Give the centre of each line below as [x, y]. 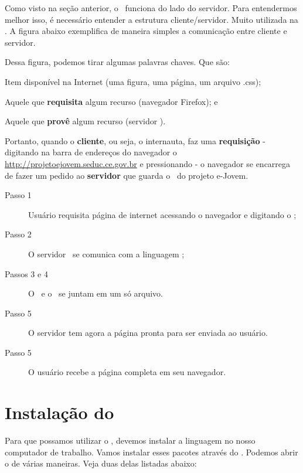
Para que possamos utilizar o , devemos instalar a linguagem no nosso [130, 440]
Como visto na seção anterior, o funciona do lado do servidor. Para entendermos [151, 8]
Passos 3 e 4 [26, 273]
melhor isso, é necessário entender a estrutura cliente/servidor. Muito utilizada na [151, 19]
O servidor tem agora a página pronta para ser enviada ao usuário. [148, 333]
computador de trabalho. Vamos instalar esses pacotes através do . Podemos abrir [151, 452]
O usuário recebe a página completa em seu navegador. [127, 372]
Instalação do [59, 412]
